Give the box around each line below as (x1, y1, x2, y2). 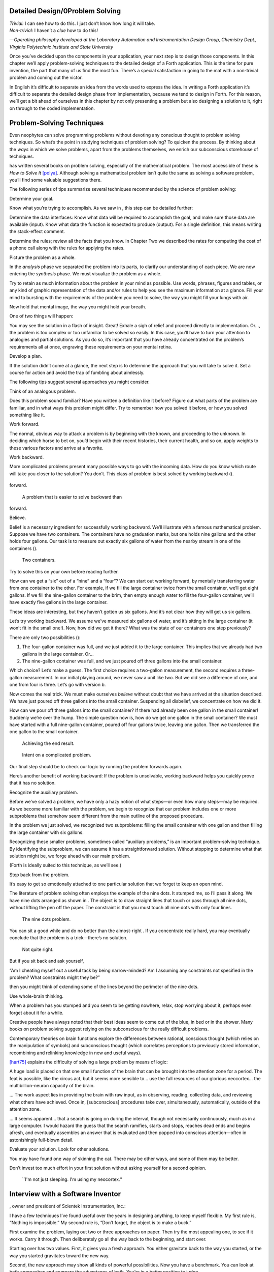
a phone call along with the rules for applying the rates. (9, 245, 125, 251)
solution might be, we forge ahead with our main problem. (9, 853, 130, 859)
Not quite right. (22, 946, 54, 952)
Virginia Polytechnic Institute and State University (9, 44, 114, 50)
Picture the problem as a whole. (9, 254, 76, 261)
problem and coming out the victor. (9, 74, 83, 81)
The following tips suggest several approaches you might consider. (9, 379, 150, 385)
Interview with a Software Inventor (9, 1190, 121, 1198)
